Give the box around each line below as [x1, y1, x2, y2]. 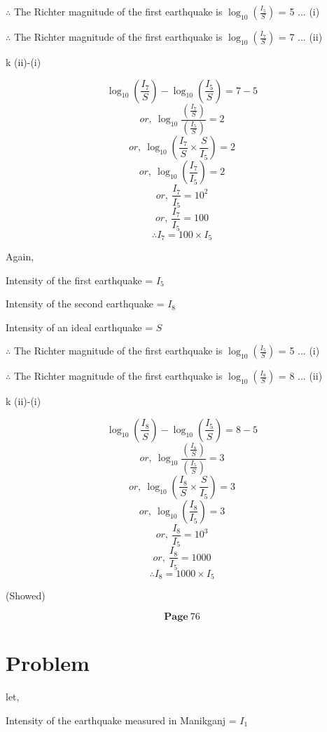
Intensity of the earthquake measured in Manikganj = [6, 712, 237, 727]
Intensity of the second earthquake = [6, 296, 165, 311]
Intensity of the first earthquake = [6, 272, 153, 287]
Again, [6, 248, 34, 263]
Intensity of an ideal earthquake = [6, 319, 153, 334]
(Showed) [6, 588, 46, 603]
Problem [6, 648, 90, 677]
